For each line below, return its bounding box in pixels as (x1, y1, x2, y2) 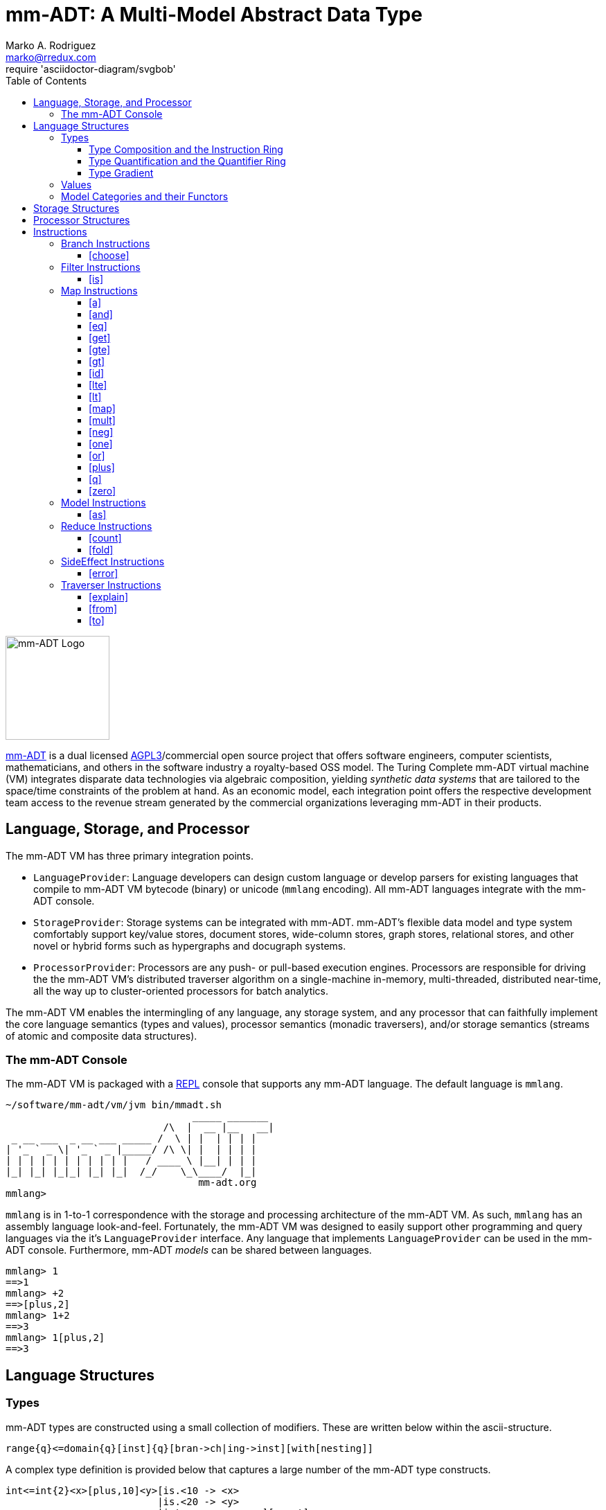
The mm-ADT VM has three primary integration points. (6, 849, 253, 862)
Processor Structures (33, 213, 130, 226)
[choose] (89, 249, 130, 261)
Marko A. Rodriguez (6, 39, 96, 51)
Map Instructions (61, 284, 138, 296)
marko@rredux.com (6, 51, 96, 63)
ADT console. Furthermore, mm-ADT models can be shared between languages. (6, 1244, 372, 1256)
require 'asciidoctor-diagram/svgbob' (6, 62, 176, 75)
